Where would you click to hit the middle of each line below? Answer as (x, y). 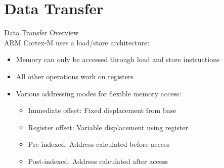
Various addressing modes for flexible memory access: (99, 93)
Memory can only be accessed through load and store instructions (118, 59)
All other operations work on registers (75, 76)
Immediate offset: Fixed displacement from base (102, 110)
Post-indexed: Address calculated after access (98, 161)
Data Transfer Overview (41, 33)
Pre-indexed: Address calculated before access (99, 144)
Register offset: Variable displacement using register (108, 127)
